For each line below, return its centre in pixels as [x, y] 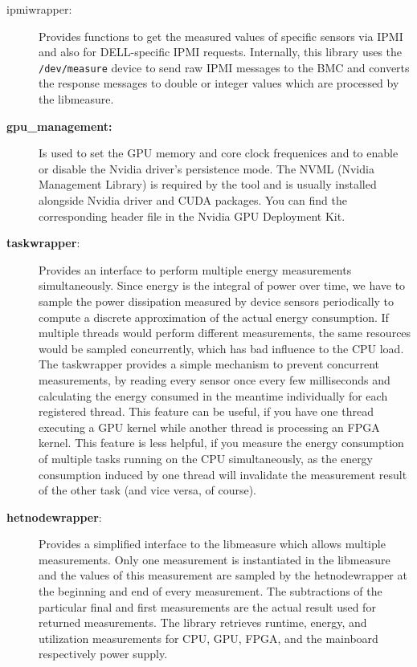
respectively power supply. [103, 654]
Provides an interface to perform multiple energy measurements [195, 269]
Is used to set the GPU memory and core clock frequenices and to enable [219, 153]
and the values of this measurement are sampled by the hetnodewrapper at [223, 575]
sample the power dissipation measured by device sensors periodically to [217, 301]
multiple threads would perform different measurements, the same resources [225, 333]
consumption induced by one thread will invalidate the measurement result [223, 474]
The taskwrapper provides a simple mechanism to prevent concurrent [209, 364]
